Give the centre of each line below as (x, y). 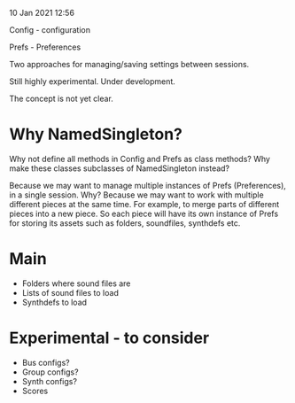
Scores (35, 391)
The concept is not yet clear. (61, 98)
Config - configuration (50, 30)
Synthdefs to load (54, 302)
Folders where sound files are (76, 283)
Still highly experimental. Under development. (92, 81)
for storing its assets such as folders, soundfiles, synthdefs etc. (125, 223)
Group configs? (50, 372)
